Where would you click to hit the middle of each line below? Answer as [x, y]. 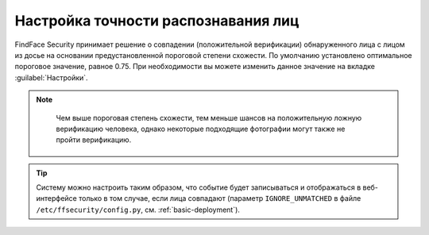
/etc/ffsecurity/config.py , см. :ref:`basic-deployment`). [138, 210]
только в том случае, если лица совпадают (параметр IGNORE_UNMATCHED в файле [220, 198]
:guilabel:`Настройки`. [51, 77]
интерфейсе [56, 198]
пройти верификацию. [94, 140]
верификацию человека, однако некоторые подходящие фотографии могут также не [201, 129]
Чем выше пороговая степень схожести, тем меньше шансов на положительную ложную [209, 118]
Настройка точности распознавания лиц [157, 21]
